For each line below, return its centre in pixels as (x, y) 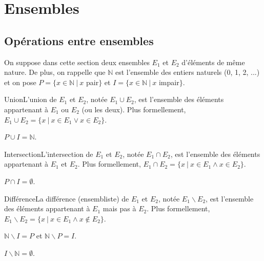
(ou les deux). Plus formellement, (134, 109)
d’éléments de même (213, 62)
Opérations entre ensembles (79, 40)
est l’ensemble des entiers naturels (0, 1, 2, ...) (187, 72)
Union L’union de (31, 99)
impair (169, 82)
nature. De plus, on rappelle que (55, 72)
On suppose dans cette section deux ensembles (77, 62)
